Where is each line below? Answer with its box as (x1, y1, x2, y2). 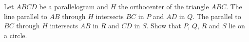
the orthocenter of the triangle (118, 1, 209, 11)
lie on (229, 21, 245, 31)
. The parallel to (192, 11, 241, 21)
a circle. (4, 30, 27, 40)
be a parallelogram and (39, 1, 108, 11)
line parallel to (4, 11, 47, 21)
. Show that (146, 21, 181, 31)
